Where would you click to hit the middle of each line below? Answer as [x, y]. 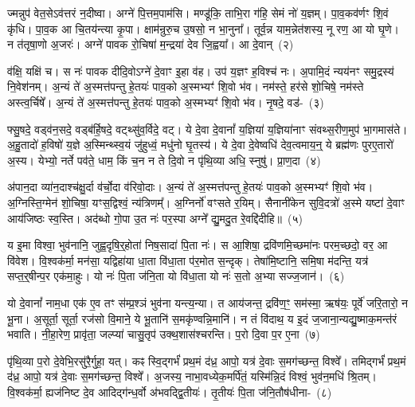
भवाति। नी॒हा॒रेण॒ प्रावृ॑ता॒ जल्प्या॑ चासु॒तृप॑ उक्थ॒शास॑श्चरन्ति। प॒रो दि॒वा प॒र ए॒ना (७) [164, 334]
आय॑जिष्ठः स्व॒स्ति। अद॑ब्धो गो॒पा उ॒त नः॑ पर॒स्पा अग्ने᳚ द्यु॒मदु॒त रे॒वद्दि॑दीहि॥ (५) [155, 218]
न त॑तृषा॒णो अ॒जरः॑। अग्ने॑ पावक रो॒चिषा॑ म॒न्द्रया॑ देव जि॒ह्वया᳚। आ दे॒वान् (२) [151, 44]
